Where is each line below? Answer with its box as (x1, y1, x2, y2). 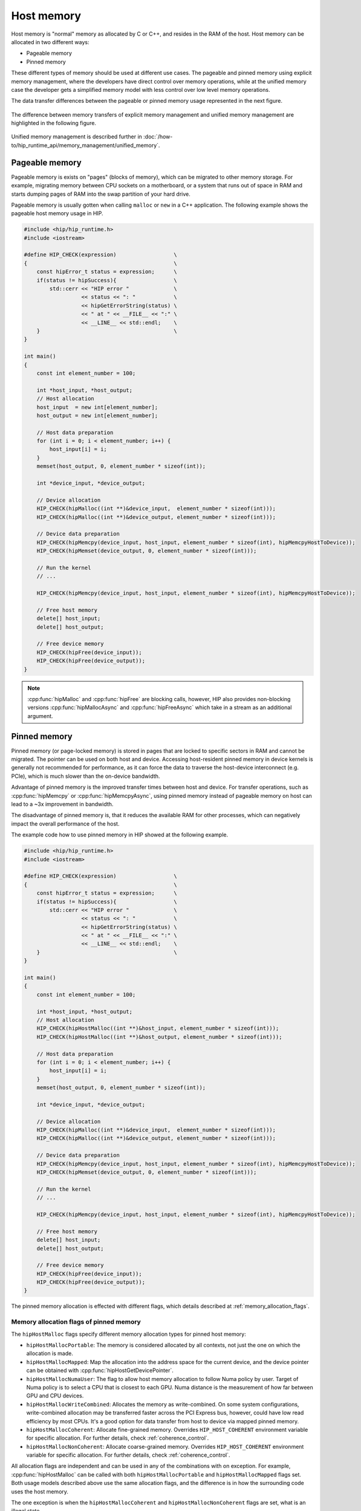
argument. (27, 712, 54, 719)
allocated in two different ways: (11, 38, 89, 45)
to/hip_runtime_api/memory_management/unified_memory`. (11, 141, 160, 149)
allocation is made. (26, 1350, 74, 1357)
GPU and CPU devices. (26, 1392, 84, 1399)
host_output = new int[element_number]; (36, 412, 158, 419)
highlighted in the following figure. (11, 120, 97, 127)
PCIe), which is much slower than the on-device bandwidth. (11, 772, 160, 780)
